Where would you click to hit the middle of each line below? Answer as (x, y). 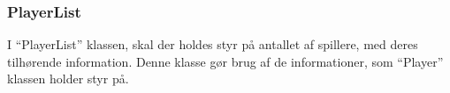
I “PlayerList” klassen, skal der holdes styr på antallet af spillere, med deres (213, 44)
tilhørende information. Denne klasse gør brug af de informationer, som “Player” (225, 61)
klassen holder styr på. (68, 79)
